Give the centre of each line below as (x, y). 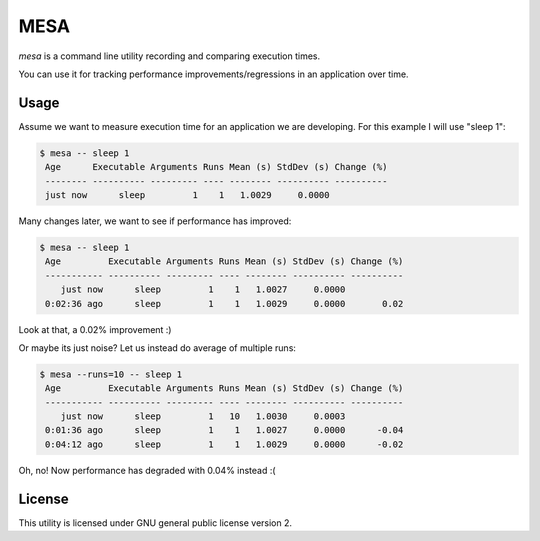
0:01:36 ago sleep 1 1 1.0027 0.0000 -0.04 (224, 430)
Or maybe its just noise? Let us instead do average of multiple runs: (157, 347)
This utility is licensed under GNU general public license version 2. (155, 522)
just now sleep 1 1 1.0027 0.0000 (203, 289)
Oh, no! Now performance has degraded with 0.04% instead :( (147, 470)
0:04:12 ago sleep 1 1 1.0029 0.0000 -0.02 (224, 444)
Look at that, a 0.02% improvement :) (95, 329)
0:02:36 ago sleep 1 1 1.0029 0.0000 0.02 (224, 303)
